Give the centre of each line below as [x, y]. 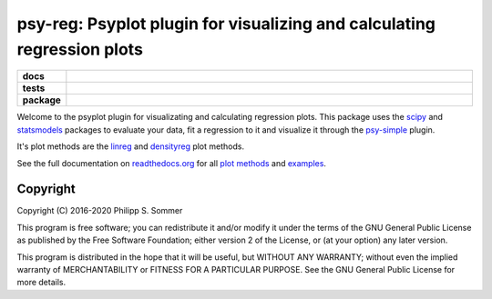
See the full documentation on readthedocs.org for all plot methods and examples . [172, 163]
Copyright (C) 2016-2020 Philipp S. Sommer [100, 211]
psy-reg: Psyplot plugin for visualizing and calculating [226, 24]
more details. [41, 283]
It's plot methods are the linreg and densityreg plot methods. [131, 146]
